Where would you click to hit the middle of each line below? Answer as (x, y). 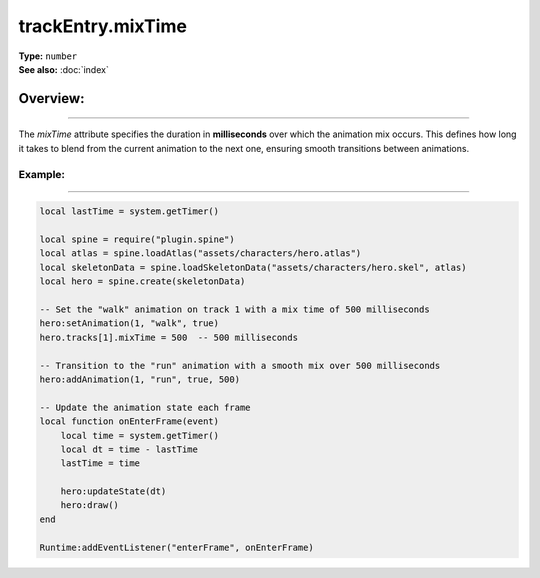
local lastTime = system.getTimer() (129, 211)
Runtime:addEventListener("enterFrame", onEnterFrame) (176, 547)
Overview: (51, 98)
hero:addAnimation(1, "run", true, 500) (139, 379)
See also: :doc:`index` (63, 69)
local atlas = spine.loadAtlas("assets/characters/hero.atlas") (200, 253)
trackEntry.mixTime (102, 26)
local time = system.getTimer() (140, 435)
